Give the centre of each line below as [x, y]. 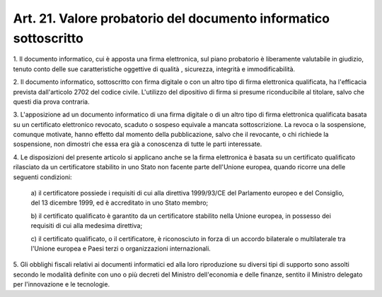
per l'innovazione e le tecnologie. [61, 284]
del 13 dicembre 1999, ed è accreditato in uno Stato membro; [120, 203]
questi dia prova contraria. [51, 102]
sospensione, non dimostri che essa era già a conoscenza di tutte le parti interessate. [138, 144]
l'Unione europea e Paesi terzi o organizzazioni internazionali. [121, 248]
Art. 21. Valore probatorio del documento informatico [172, 18]
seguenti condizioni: [42, 177]
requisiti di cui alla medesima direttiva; [87, 226]
